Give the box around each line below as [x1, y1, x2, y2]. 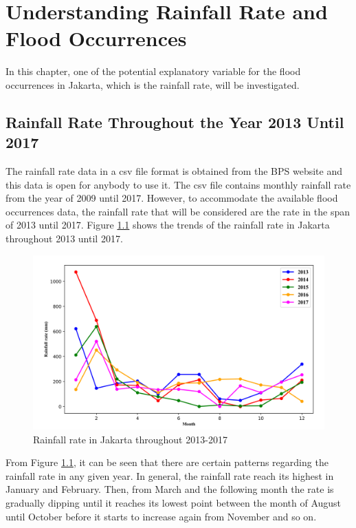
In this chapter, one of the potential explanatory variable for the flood [5, 64, 301, 78]
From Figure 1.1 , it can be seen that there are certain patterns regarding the [5, 455, 329, 469]
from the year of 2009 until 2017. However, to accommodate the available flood [5, 191, 338, 205]
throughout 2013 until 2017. [5, 231, 123, 246]
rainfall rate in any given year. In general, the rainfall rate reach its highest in [5, 468, 334, 483]
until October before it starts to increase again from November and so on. [5, 509, 317, 523]
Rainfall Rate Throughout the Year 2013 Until [5, 111, 344, 132]
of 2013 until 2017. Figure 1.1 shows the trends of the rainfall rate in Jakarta [5, 218, 330, 232]
